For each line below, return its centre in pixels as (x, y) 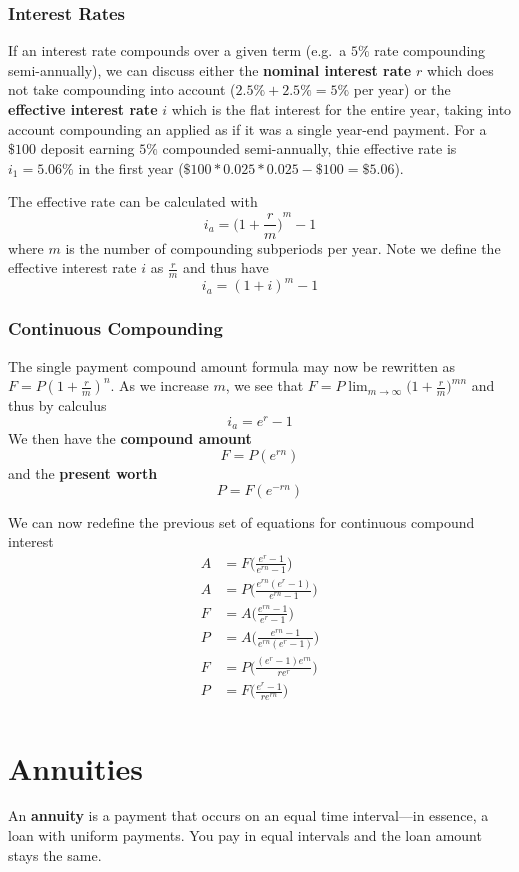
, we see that (264, 385)
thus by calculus (57, 405)
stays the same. (55, 854)
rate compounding (430, 50)
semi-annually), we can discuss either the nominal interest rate (210, 69)
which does (460, 69)
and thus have (226, 267)
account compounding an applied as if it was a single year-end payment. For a (247, 128)
